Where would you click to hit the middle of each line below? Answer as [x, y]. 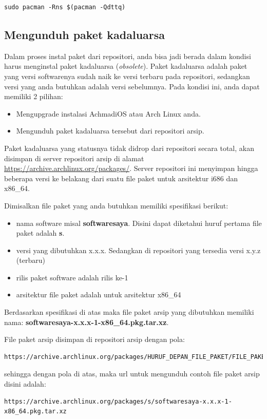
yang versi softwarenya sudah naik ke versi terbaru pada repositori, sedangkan [127, 76]
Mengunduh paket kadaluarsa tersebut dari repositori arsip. [110, 131]
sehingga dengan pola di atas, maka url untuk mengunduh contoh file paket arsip [132, 374]
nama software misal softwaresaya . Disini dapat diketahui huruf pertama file [139, 223]
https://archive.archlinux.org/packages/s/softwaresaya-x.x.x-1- [118, 401]
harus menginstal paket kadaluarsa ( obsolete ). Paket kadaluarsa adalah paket [126, 66]
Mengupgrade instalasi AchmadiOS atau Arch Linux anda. [108, 113]
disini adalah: [25, 384]
